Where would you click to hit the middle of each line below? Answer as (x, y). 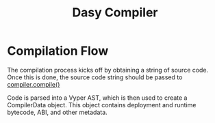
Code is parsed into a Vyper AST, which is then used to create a (97, 98)
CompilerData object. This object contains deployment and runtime (102, 105)
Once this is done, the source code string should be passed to (95, 77)
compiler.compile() (34, 84)
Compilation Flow (58, 51)
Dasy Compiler (115, 13)
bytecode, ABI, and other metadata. (57, 112)
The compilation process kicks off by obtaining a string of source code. (108, 70)
